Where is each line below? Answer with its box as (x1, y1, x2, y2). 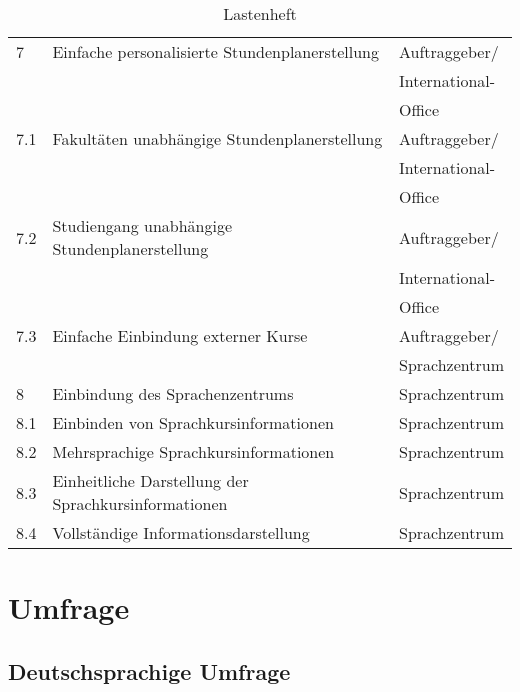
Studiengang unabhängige (52, 214, 233, 237)
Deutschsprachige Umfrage (8, 655, 291, 686)
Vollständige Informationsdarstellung (52, 521, 310, 544)
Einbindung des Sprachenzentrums (52, 382, 294, 405)
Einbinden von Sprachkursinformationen (52, 411, 334, 434)
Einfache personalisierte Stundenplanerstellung (52, 40, 379, 63)
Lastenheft (223, 2, 297, 25)
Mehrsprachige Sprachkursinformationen (52, 440, 335, 463)
